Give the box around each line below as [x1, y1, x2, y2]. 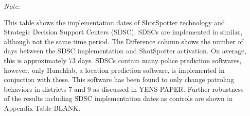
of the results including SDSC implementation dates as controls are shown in [4, 93, 233, 103]
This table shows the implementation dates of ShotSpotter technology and [4, 17, 225, 27]
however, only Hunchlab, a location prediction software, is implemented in [4, 65, 225, 75]
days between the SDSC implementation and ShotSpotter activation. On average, [4, 46, 247, 56]
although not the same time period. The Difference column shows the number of [4, 36, 243, 46]
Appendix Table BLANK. [4, 102, 81, 113]
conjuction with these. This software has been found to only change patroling [4, 74, 234, 84]
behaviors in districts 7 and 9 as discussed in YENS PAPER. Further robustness [4, 83, 244, 94]
